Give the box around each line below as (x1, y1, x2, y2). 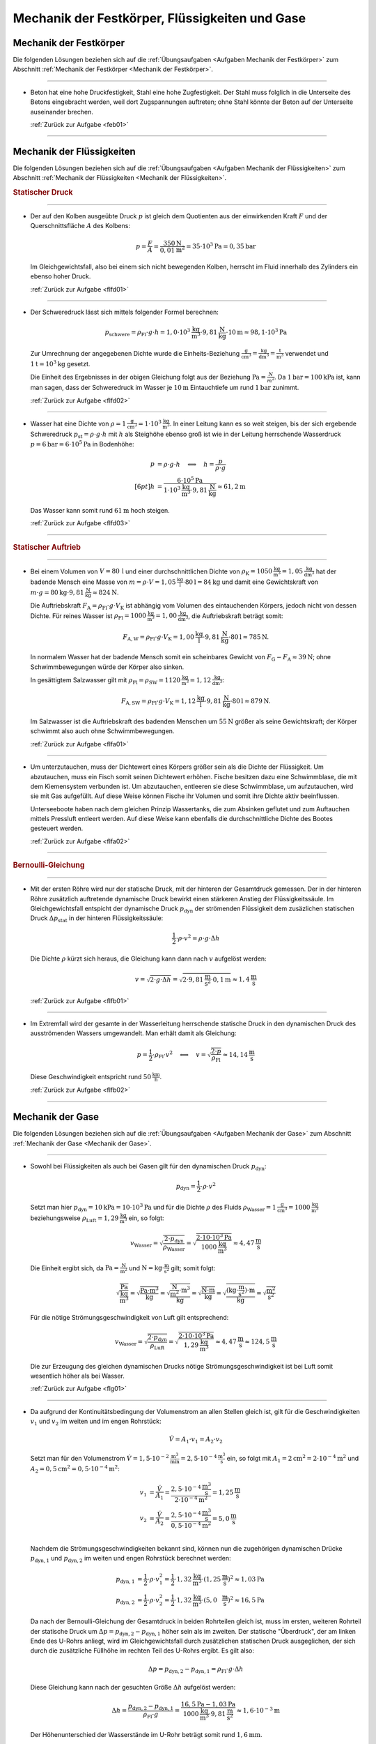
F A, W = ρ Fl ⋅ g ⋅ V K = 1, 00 (123, 633, 194, 642)
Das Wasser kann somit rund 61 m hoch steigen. (30, 506, 170, 515)
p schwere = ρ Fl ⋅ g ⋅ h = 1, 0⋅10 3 (104, 327, 191, 338)
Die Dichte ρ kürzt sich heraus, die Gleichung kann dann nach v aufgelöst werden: (30, 954, 267, 963)
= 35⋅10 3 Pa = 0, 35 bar (185, 241, 256, 250)
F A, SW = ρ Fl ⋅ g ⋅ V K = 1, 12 (120, 697, 196, 707)
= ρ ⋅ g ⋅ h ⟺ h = (157, 460, 215, 468)
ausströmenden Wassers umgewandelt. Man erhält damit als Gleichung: (30, 1029, 237, 1037)
